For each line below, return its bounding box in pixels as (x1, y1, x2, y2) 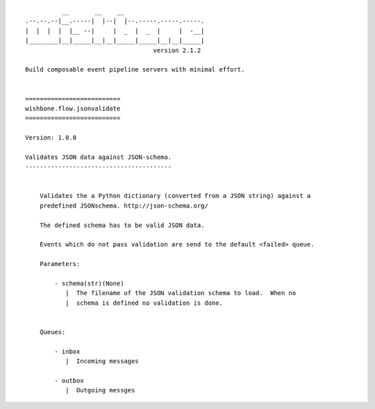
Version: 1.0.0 (25, 134, 77, 142)
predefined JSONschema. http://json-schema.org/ (39, 201, 208, 210)
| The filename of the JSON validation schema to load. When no (65, 289, 297, 297)
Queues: (39, 328, 66, 336)
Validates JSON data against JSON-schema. (25, 153, 172, 161)
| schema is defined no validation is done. (65, 299, 224, 307)
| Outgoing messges (65, 386, 135, 394)
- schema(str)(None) (54, 279, 124, 287)
